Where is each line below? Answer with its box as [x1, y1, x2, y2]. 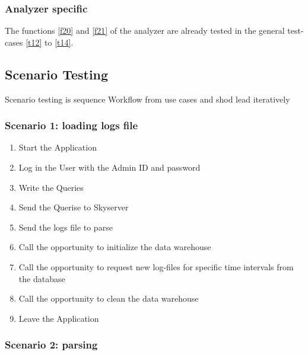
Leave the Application [18, 312, 99, 324]
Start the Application [18, 141, 97, 153]
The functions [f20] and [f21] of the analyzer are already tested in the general [5, 24, 285, 37]
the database [18, 272, 65, 284]
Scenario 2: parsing [5, 337, 98, 352]
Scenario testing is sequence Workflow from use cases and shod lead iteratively [5, 92, 290, 105]
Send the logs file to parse [18, 220, 113, 233]
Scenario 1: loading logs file [5, 118, 138, 133]
